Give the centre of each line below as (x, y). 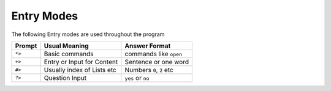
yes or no (137, 78)
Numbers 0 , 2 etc (149, 70)
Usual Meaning (66, 46)
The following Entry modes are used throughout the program (88, 34)
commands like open (154, 54)
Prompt (26, 46)
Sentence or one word (157, 62)
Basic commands (69, 54)
